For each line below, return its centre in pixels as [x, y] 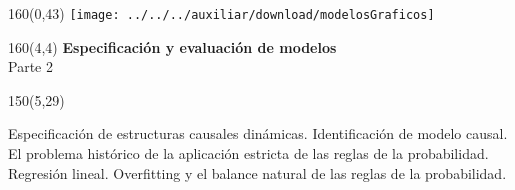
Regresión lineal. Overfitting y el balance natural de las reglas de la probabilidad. [257, 172]
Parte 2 [30, 66]
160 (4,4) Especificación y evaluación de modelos [172, 46]
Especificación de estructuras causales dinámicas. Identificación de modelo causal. [258, 133]
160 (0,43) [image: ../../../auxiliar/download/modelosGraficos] [221, 13]
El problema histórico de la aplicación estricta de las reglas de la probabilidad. [248, 153]
